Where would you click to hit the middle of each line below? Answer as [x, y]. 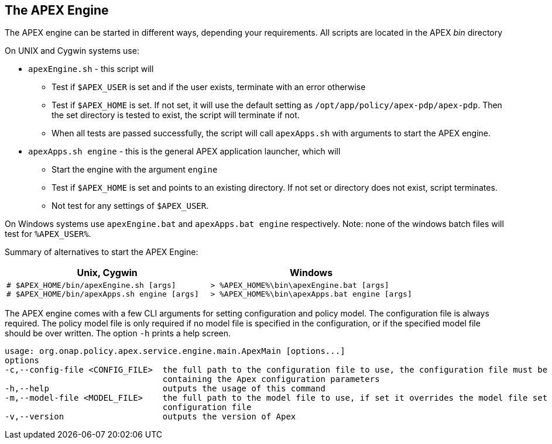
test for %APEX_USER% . [48, 234]
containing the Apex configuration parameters [271, 379]
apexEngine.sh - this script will [91, 69]
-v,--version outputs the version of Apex [150, 417]
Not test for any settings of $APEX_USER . [130, 206]
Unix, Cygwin [107, 273]
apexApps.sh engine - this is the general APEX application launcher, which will [184, 152]
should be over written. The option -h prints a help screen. [118, 333]
